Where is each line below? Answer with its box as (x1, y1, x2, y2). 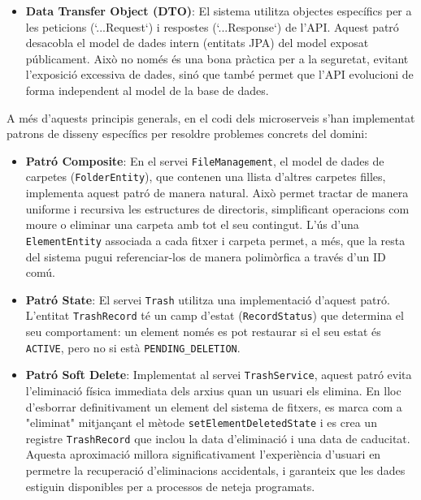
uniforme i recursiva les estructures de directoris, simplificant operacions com (25, 200, 410, 217)
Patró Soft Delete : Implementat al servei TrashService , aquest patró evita (25, 366, 412, 383)
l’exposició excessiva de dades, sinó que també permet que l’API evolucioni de (25, 66, 414, 83)
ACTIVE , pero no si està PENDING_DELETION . (25, 338, 241, 356)
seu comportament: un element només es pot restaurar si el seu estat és (25, 323, 381, 339)
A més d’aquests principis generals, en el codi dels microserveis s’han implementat (7, 109, 415, 126)
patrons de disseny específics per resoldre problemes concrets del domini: (7, 125, 368, 142)
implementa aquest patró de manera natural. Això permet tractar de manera (25, 184, 409, 201)
